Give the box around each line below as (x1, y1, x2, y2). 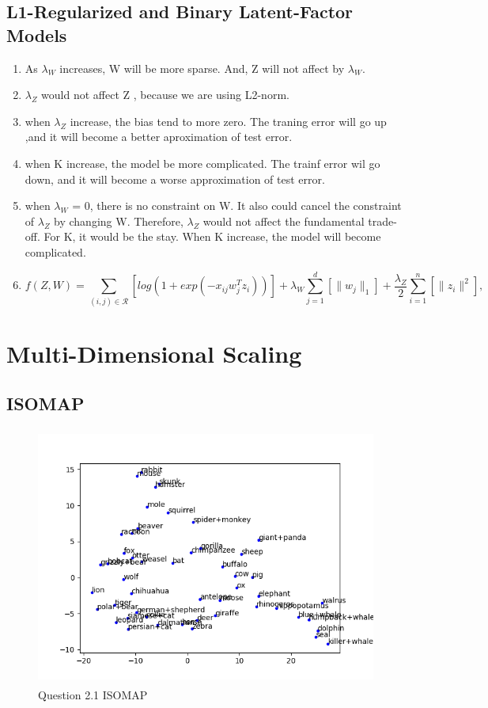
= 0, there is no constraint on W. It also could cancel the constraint (72, 197, 402, 214)
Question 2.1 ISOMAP (38, 687, 148, 703)
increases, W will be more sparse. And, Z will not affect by (59, 59, 345, 76)
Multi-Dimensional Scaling (6, 337, 302, 369)
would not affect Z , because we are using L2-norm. (41, 86, 289, 103)
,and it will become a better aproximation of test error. (25, 128, 293, 145)
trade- (368, 212, 397, 229)
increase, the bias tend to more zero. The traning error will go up (70, 112, 387, 129)
